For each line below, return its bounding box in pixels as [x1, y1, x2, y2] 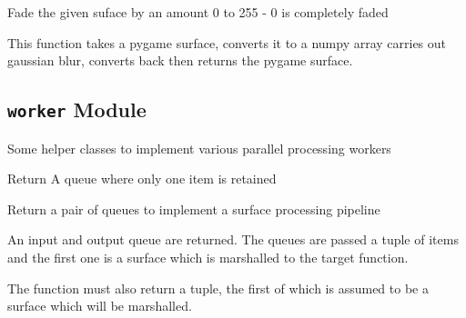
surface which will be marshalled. [7, 296, 192, 315]
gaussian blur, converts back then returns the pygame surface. [7, 51, 353, 70]
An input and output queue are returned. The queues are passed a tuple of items [7, 230, 459, 249]
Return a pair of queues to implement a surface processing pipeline [7, 199, 380, 218]
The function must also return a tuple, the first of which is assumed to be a [7, 278, 429, 297]
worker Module [7, 95, 147, 124]
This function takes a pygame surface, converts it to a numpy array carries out [7, 33, 447, 52]
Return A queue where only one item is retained [7, 169, 277, 188]
